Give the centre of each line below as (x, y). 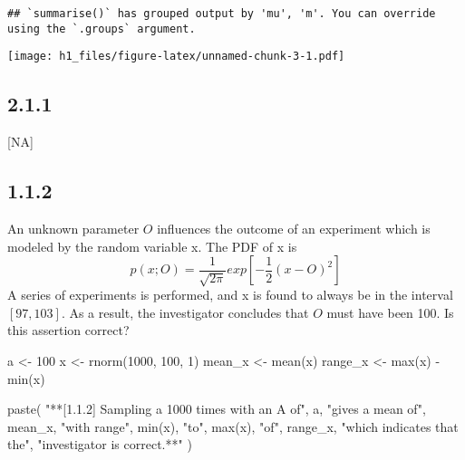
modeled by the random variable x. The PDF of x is (152, 246)
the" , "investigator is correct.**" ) (100, 444)
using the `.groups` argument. (102, 29)
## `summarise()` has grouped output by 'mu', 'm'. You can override (222, 14)
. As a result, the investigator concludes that (185, 312)
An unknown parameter (73, 228)
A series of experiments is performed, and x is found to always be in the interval (230, 295)
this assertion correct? (68, 330)
